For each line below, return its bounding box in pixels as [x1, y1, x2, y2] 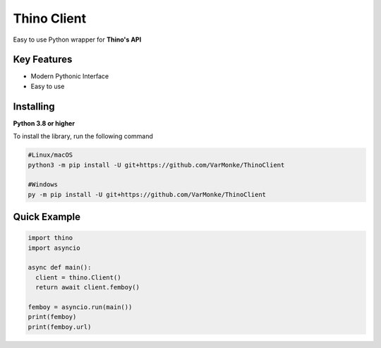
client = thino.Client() [35, 273, 121, 282]
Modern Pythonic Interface [30, 72, 109, 80]
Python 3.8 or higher [13, 119, 75, 127]
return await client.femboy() [35, 283, 140, 292]
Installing [13, 100, 56, 112]
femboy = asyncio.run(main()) [28, 304, 133, 311]
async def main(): [28, 263, 92, 272]
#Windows [28, 181, 59, 188]
